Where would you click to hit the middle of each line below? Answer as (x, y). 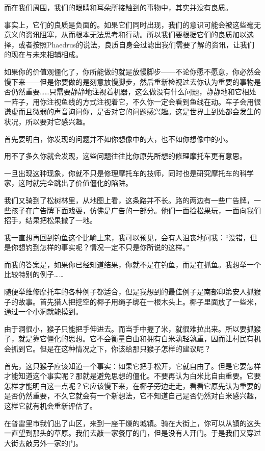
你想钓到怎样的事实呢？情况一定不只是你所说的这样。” (100, 247)
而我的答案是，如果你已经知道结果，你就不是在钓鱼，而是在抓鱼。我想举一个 (132, 264)
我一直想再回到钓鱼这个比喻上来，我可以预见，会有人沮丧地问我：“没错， (127, 237)
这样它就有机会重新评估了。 (50, 406)
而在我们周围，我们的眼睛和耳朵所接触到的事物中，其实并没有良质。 (118, 7)
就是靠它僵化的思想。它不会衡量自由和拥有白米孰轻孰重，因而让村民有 (136, 339)
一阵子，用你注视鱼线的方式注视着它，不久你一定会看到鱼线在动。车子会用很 (132, 101)
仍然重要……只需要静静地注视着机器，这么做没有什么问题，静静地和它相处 (134, 92)
